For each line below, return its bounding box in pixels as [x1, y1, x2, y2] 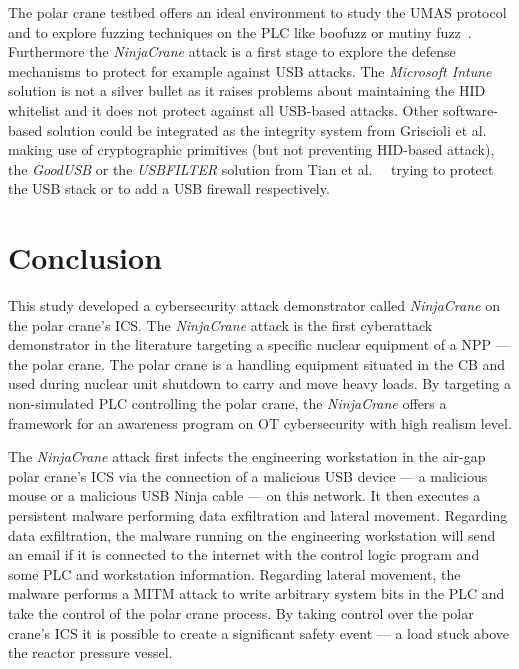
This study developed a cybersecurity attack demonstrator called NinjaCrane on [8, 295, 500, 316]
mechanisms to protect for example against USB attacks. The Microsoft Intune [8, 60, 492, 81]
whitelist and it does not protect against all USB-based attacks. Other [8, 99, 439, 120]
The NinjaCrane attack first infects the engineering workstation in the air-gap [8, 446, 486, 467]
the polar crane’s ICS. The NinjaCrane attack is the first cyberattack [8, 314, 433, 335]
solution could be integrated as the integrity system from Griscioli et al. [46, 119, 487, 140]
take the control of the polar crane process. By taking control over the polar [8, 602, 474, 623]
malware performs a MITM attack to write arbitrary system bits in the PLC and [8, 583, 505, 604]
